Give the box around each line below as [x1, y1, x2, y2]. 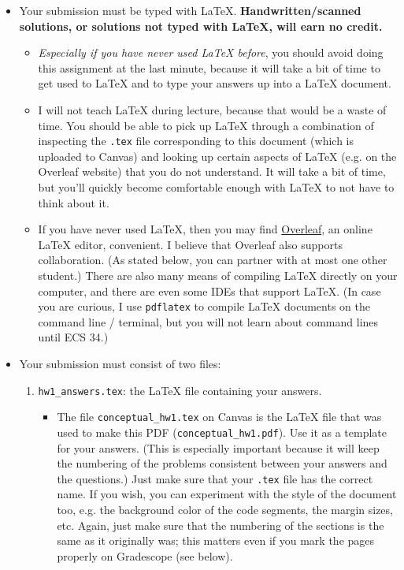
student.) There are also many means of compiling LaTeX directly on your [38, 266, 398, 283]
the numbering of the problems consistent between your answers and [57, 455, 387, 471]
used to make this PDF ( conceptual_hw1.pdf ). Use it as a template [57, 423, 387, 440]
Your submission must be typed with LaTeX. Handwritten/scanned [19, 2, 361, 18]
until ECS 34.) [38, 329, 109, 345]
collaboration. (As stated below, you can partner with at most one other [38, 251, 387, 268]
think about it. [38, 194, 109, 210]
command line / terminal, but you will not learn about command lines [38, 313, 379, 330]
